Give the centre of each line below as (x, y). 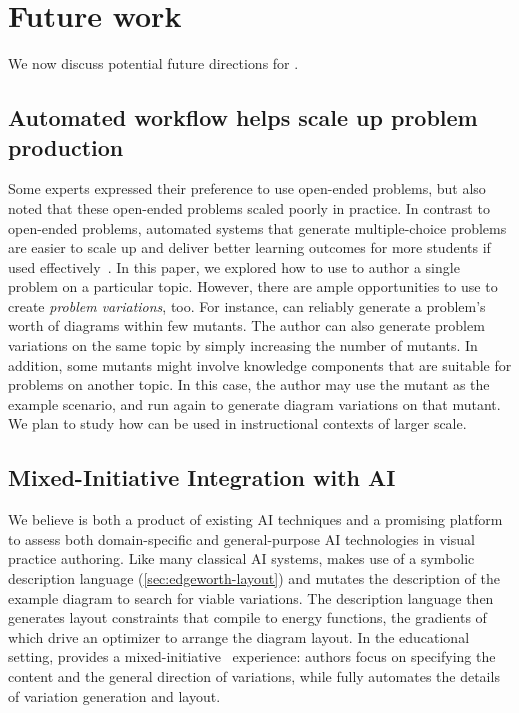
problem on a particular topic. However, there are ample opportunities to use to (253, 286)
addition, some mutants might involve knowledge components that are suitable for (260, 364)
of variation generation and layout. (114, 695)
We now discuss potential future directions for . (153, 63)
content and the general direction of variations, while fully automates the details (254, 675)
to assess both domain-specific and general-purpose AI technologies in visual (241, 538)
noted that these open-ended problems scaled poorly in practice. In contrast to (249, 207)
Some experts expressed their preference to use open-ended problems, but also (247, 188)
